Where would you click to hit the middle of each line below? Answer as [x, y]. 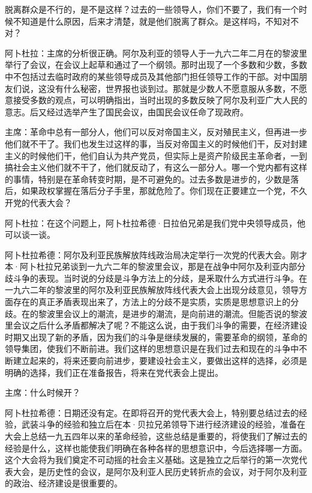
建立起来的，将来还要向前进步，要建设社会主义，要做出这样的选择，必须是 [160, 361]
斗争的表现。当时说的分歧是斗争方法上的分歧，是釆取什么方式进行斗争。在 [160, 278]
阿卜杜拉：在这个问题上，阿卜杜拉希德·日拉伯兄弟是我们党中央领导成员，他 [155, 222]
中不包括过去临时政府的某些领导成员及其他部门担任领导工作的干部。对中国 [152, 76]
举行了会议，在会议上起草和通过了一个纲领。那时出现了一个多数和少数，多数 [156, 65]
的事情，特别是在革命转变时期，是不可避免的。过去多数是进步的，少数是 [148, 179]
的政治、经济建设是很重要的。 [64, 483]
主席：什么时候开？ [43, 392]
